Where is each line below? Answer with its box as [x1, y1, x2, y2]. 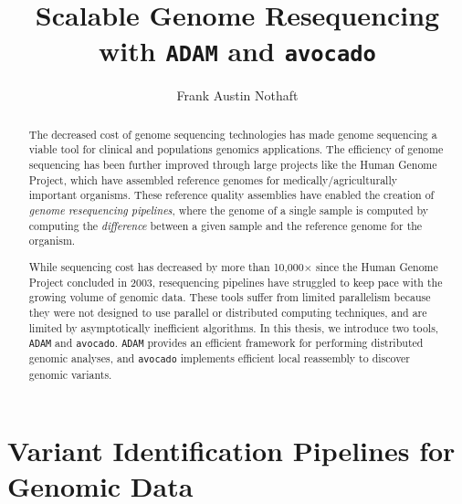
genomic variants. [28, 366, 112, 382]
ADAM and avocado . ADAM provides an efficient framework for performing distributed [28, 335, 424, 351]
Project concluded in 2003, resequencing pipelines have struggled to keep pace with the [28, 274, 443, 289]
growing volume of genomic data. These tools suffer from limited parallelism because [28, 289, 431, 305]
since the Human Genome [315, 258, 438, 274]
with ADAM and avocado [99, 32, 376, 69]
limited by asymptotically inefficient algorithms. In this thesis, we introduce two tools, [28, 320, 439, 335]
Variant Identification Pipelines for [7, 432, 456, 469]
